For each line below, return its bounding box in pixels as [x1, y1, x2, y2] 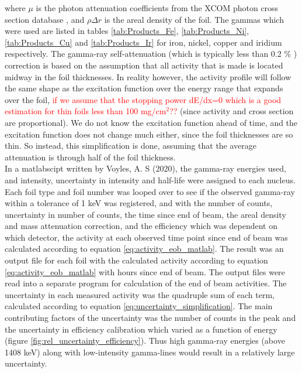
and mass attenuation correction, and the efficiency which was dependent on [5, 220, 277, 232]
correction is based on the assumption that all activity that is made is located [5, 59, 283, 71]
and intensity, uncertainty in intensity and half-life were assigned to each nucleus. [5, 173, 296, 186]
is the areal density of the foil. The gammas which [104, 13, 284, 25]
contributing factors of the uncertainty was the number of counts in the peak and [5, 312, 296, 324]
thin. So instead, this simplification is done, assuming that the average [5, 139, 257, 152]
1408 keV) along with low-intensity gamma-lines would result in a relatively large [5, 345, 295, 358]
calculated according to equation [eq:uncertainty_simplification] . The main [5, 300, 273, 312]
